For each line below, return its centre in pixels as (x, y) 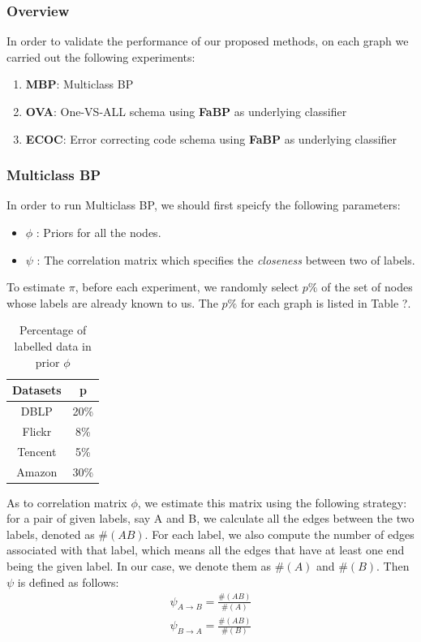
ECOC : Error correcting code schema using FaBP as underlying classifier (211, 138)
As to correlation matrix (67, 502)
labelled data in (53, 345)
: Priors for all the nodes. (99, 232)
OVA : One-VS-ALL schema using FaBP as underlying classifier (186, 111)
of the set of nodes (367, 287)
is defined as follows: (68, 582)
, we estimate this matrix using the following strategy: (272, 502)
